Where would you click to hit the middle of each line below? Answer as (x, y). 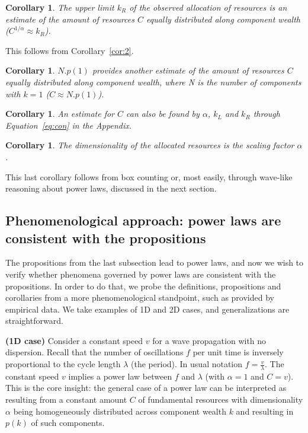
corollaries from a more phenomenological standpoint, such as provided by (140, 297)
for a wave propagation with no (209, 340)
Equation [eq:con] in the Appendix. (69, 125)
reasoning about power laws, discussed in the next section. (111, 188)
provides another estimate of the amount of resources (188, 70)
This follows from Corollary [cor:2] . (70, 50)
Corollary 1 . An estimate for (60, 114)
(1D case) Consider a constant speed (74, 340)
